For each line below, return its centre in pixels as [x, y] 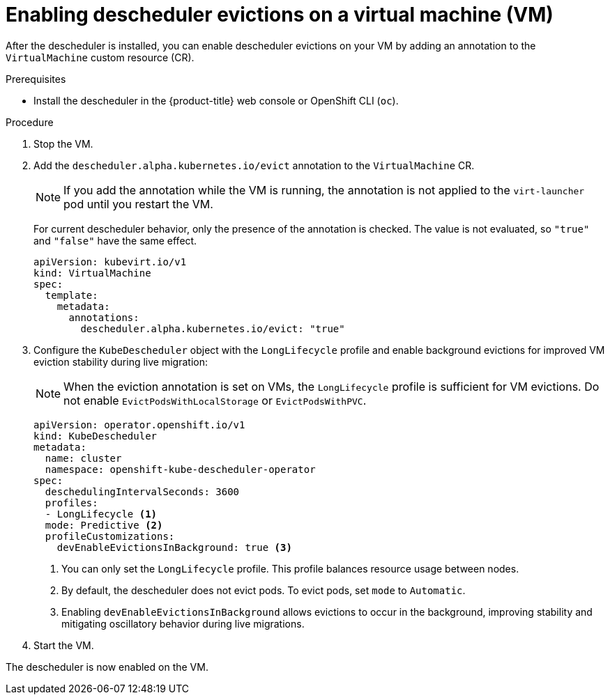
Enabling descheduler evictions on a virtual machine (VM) [280, 15]
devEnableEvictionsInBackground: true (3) [174, 547]
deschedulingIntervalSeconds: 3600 [142, 491]
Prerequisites [36, 79]
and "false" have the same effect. [115, 240]
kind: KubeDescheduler [96, 436]
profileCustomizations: [110, 536]
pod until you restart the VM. [138, 204]
